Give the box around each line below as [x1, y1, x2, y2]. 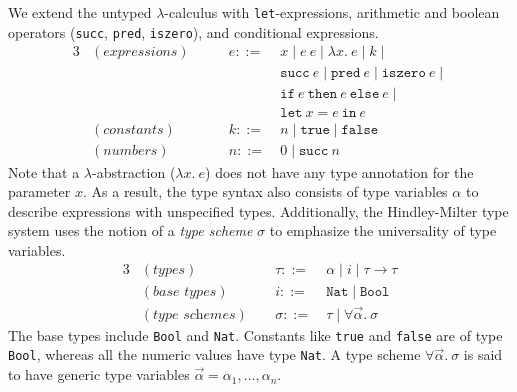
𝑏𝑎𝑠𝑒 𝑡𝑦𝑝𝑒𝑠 [153, 284, 217, 299]
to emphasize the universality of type [269, 220, 497, 241]
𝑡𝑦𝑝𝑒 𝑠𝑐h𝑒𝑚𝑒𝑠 [153, 307, 236, 322]
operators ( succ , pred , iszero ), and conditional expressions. [8, 21, 379, 42]
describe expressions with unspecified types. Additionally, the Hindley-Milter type [8, 200, 509, 221]
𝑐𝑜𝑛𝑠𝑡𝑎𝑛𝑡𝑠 [103, 123, 164, 138]
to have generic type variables [8, 364, 190, 385]
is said [463, 344, 503, 365]
